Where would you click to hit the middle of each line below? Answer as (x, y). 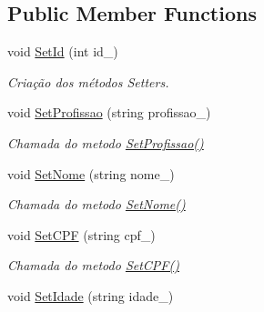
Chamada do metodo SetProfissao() (106, 142)
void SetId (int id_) (63, 51)
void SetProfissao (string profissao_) (109, 112)
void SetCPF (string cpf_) (81, 234)
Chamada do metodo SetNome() (96, 204)
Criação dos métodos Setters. (88, 81)
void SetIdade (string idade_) (91, 295)
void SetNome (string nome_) (91, 173)
